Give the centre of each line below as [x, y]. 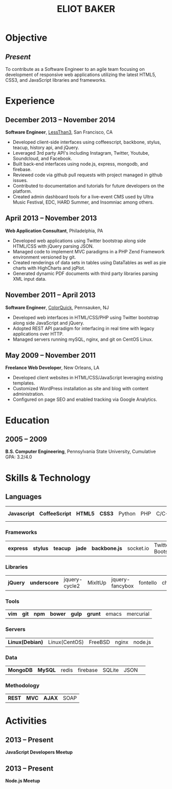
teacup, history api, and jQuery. [46, 148]
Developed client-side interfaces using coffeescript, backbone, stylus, [87, 142]
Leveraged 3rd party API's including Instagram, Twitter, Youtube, [81, 153]
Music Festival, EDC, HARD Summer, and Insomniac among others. [83, 202]
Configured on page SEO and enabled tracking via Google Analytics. [85, 399]
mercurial [138, 614]
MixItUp [97, 583]
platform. [22, 191]
